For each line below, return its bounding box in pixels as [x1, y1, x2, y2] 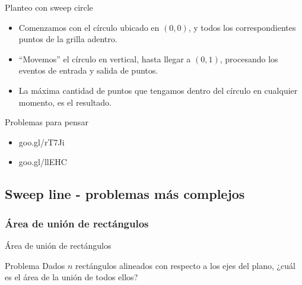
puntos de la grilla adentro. [18, 33, 117, 45]
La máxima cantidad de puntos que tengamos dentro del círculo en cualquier [18, 84, 298, 96]
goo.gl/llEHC [18, 156, 67, 168]
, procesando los [220, 52, 278, 65]
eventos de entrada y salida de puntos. [18, 64, 158, 77]
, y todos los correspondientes [188, 21, 296, 33]
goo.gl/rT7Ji [18, 135, 65, 148]
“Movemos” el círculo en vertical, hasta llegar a [18, 52, 191, 65]
